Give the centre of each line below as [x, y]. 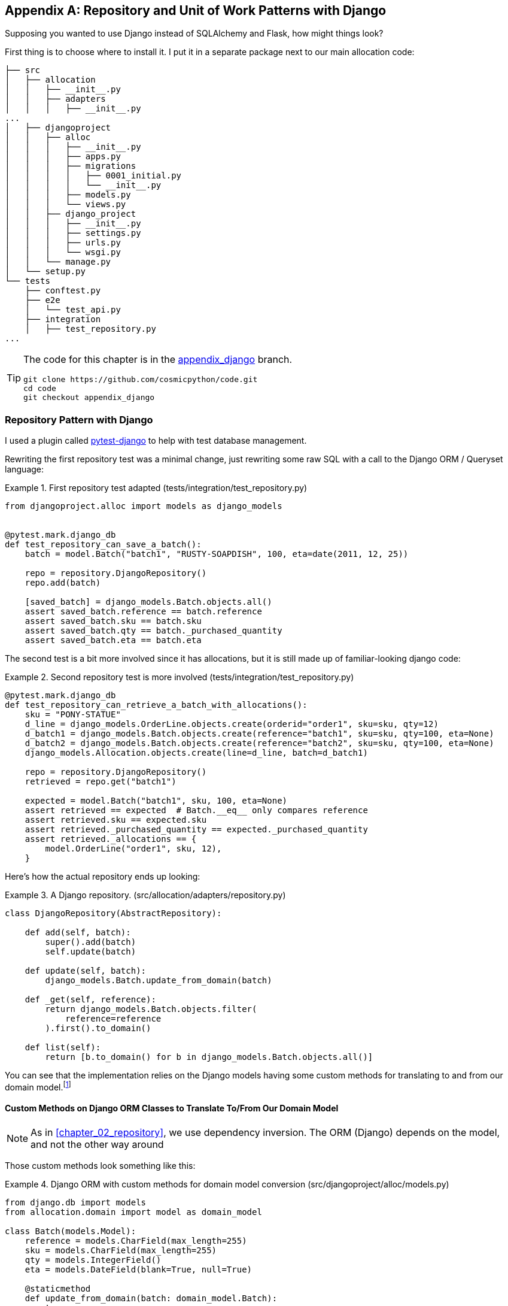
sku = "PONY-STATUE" [73, 715]
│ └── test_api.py [73, 310]
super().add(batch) [91, 942]
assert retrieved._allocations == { [111, 839]
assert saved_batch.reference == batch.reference [143, 612]
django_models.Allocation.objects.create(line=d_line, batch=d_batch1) [196, 753]
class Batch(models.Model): [71, 1231]
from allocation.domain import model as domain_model [133, 1212]
